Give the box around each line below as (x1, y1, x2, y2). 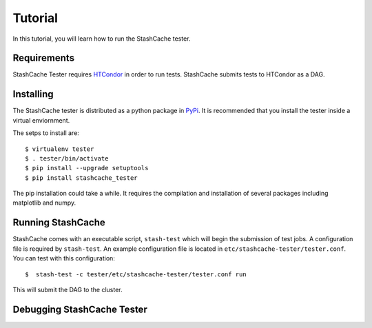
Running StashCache (12, 217, 106, 229)
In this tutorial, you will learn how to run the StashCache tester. (12, 34, 191, 43)
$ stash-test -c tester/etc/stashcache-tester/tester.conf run (25, 270, 247, 278)
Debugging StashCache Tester (12, 303, 147, 315)
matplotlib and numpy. (12, 198, 76, 207)
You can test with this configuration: (12, 254, 115, 263)
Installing (12, 88, 54, 100)
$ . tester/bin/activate (25, 154, 109, 162)
